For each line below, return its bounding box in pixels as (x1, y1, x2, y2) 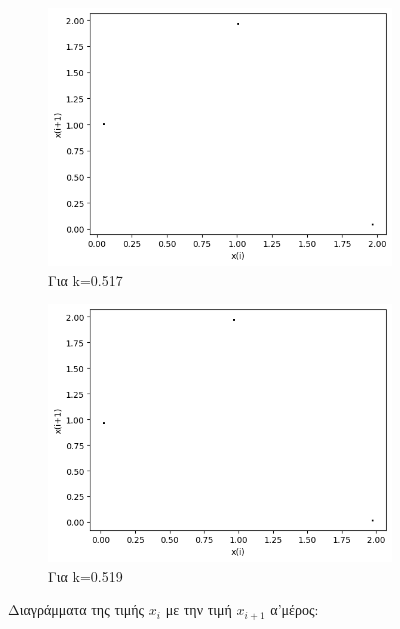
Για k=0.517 (48, 269, 123, 290)
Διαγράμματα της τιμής (8, 599, 145, 620)
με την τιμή (165, 599, 232, 620)
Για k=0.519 (48, 565, 123, 586)
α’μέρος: (270, 599, 319, 620)
